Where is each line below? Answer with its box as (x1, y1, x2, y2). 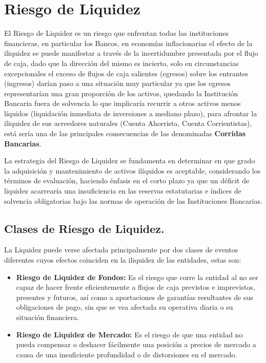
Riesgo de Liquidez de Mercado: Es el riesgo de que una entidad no (16, 329, 243, 339)
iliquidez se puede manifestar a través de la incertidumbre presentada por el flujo (4, 48, 258, 58)
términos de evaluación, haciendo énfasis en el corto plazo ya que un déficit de (4, 175, 250, 186)
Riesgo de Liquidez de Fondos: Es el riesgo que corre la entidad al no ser (16, 271, 258, 282)
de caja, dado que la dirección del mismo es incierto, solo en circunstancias (4, 57, 239, 68)
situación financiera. (16, 311, 79, 322)
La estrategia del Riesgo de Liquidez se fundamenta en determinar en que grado (4, 155, 255, 166)
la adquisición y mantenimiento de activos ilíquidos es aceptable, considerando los (4, 165, 261, 176)
